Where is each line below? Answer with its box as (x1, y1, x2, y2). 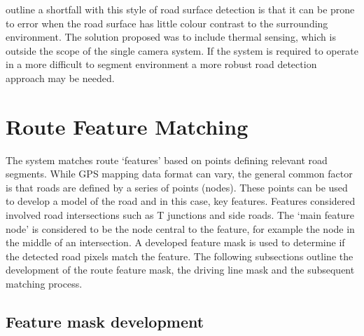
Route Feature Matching (6, 112, 248, 140)
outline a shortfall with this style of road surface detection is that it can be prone (6, 2, 355, 16)
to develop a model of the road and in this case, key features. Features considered (6, 194, 356, 208)
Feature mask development (6, 311, 204, 332)
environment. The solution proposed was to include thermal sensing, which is (6, 29, 336, 44)
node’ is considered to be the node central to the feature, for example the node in (6, 221, 355, 236)
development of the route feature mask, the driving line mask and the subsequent (6, 262, 355, 277)
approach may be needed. (6, 70, 115, 85)
